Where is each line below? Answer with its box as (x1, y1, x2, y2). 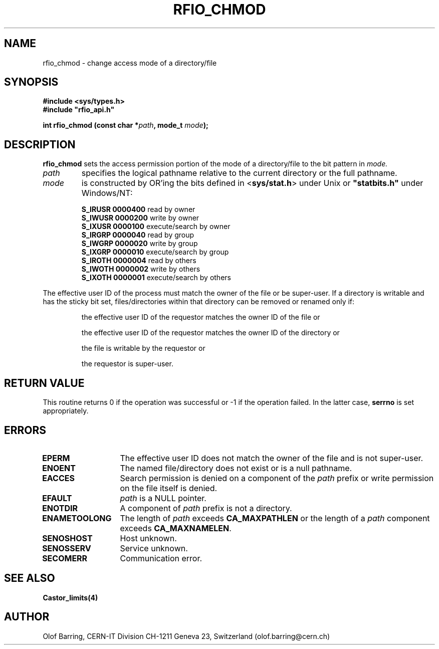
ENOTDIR (42, 503, 78, 513)
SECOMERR (42, 553, 88, 563)
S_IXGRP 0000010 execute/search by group (81, 248, 229, 257)
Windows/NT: (81, 188, 133, 198)
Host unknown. (120, 533, 177, 543)
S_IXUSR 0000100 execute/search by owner (81, 222, 231, 231)
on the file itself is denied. (120, 483, 217, 493)
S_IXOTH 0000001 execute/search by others (81, 273, 231, 282)
